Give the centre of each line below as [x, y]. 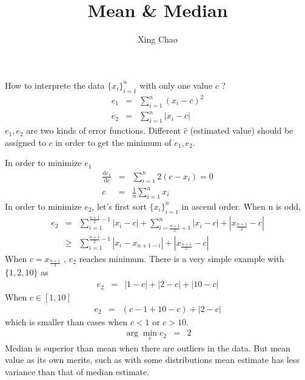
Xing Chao [158, 39]
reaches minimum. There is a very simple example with [182, 258]
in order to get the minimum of [113, 142]
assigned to [25, 142]
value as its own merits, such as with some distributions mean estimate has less [152, 360]
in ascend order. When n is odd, [241, 206]
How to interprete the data [55, 85]
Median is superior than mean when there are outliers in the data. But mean [148, 347]
